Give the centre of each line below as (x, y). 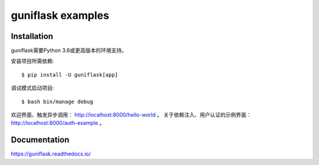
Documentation (40, 140)
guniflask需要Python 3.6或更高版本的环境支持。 (69, 51)
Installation (32, 36)
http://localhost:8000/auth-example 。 (58, 123)
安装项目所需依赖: (32, 61)
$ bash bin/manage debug (57, 101)
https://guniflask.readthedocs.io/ (51, 154)
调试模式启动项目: (32, 88)
